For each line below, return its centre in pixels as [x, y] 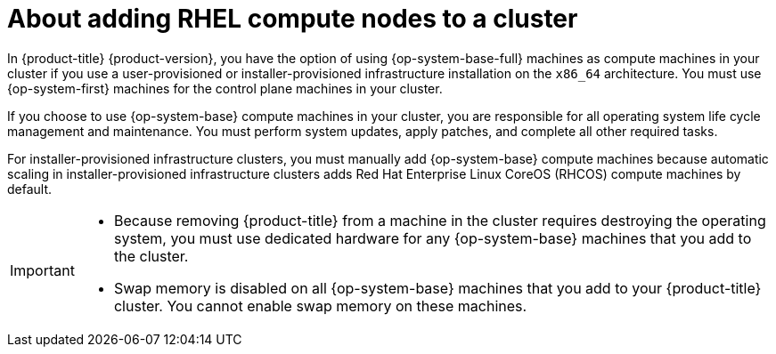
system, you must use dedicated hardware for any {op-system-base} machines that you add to [433, 238]
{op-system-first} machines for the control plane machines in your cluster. [225, 88]
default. [30, 189]
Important [42, 270]
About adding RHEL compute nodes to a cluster [293, 19]
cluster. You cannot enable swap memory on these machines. [320, 306]
